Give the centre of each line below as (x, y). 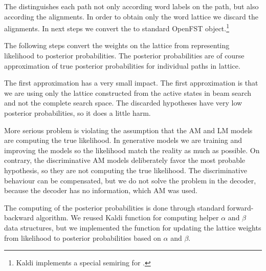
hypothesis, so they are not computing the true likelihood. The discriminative (126, 170)
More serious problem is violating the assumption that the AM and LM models (128, 130)
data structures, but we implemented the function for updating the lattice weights (133, 227)
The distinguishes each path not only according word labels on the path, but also (131, 6)
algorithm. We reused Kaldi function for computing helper (127, 217)
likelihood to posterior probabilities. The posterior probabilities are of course (124, 56)
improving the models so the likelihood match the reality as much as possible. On (132, 150)
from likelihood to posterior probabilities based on (83, 237)
